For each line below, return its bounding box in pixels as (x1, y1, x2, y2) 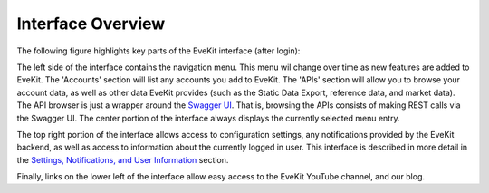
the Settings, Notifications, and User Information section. (16, 154, 229, 165)
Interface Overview (16, 14, 166, 34)
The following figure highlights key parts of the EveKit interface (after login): (16, 45, 301, 56)
